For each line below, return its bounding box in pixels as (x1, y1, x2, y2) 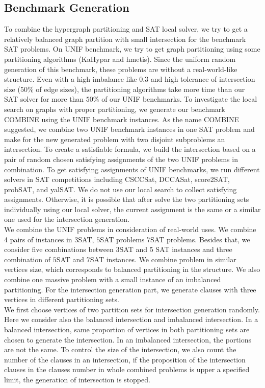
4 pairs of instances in (4, 234, 72, 244)
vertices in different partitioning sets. (4, 294, 119, 305)
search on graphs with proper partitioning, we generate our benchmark (4, 103, 225, 114)
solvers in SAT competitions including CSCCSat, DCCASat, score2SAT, (4, 174, 230, 185)
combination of (4, 254, 51, 264)
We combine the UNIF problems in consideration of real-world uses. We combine (4, 224, 256, 235)
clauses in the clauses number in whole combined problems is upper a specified (4, 364, 250, 375)
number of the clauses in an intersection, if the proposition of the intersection (4, 354, 246, 364)
